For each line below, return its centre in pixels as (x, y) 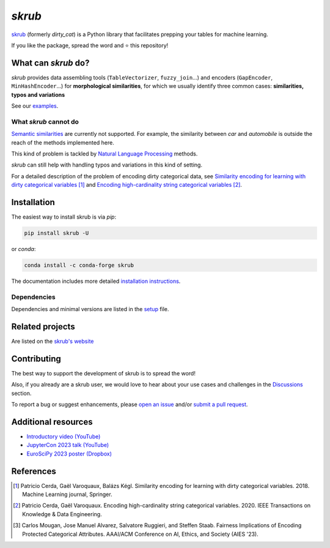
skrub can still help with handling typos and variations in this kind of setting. (107, 165)
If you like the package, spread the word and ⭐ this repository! (90, 45)
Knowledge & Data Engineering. (62, 514)
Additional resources (52, 422)
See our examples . (35, 106)
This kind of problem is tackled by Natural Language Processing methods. (105, 154)
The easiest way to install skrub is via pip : (64, 217)
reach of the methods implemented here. (63, 142)
